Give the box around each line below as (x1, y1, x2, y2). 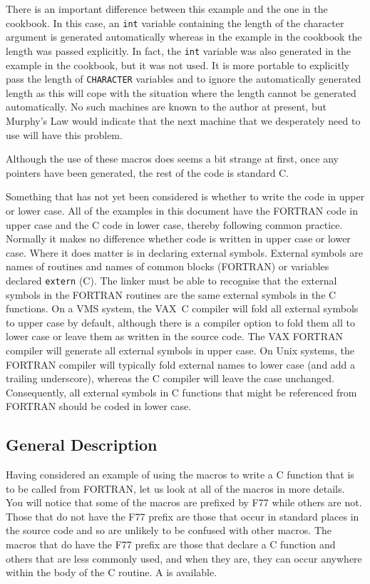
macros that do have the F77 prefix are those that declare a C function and (6, 537, 336, 552)
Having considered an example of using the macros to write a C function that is (6, 467, 354, 482)
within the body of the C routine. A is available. (6, 565, 217, 580)
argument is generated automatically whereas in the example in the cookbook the (6, 29, 362, 44)
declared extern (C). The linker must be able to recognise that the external (6, 272, 337, 287)
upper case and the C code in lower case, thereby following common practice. (6, 217, 343, 232)
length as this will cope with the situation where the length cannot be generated (6, 85, 356, 100)
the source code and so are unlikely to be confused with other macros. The (6, 523, 332, 538)
